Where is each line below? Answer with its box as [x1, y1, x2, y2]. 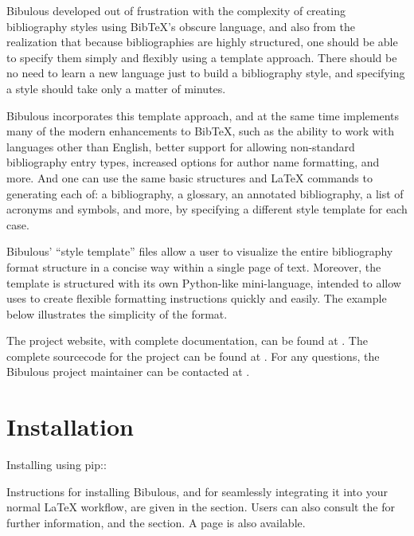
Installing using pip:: [6, 456, 107, 473]
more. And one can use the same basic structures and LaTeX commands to [6, 169, 373, 186]
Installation [6, 410, 134, 443]
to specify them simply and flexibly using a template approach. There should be [6, 49, 397, 65]
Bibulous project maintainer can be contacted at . [6, 363, 250, 380]
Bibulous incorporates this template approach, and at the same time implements [6, 107, 400, 123]
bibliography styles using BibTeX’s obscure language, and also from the [6, 18, 355, 34]
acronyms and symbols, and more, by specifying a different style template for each [6, 201, 408, 217]
